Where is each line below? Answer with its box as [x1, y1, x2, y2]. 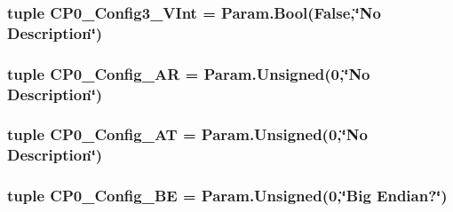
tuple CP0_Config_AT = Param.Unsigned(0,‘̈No [7, 123, 368, 145]
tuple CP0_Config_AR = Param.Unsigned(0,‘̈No [7, 62, 370, 84]
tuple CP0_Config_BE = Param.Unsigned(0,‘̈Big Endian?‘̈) [7, 185, 448, 207]
